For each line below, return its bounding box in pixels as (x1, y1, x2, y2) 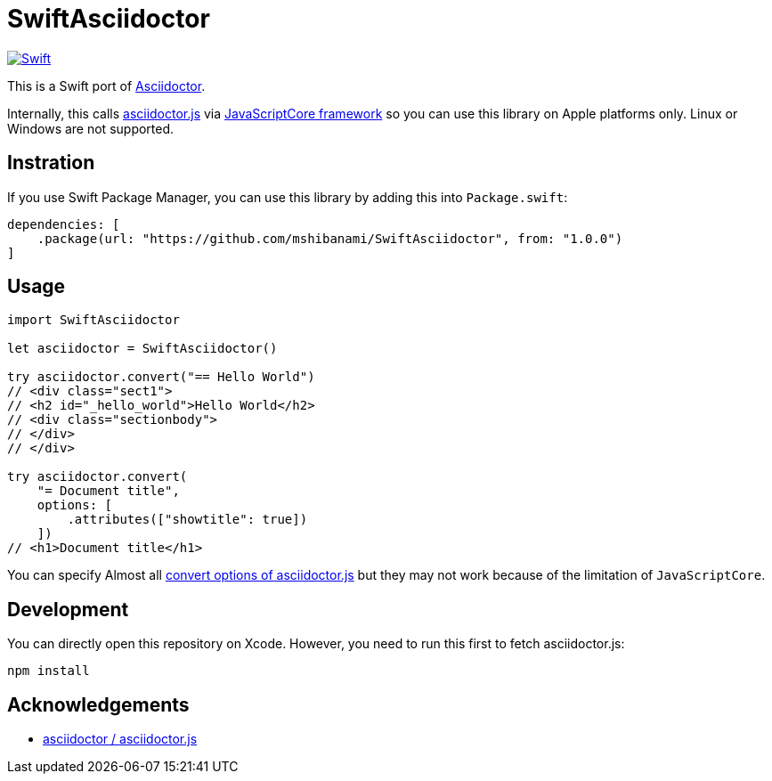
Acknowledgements (7, 693, 190, 716)
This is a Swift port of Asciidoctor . (7, 77, 206, 94)
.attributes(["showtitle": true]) (67, 512, 308, 527)
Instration (7, 151, 95, 175)
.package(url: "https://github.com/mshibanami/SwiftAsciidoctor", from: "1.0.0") (37, 231, 623, 246)
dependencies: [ (7, 216, 120, 232)
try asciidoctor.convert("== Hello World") (7, 370, 315, 385)
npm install (7, 663, 90, 679)
